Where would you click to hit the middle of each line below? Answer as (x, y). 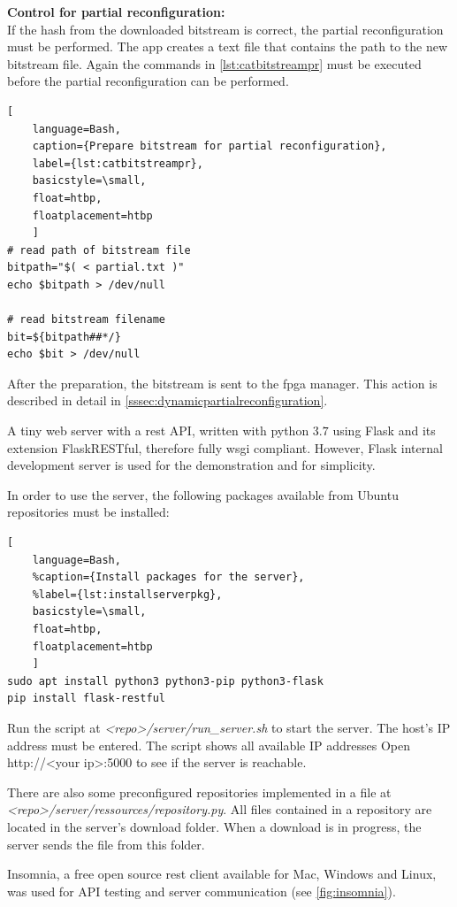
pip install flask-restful (86, 699)
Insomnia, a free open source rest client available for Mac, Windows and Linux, (222, 874)
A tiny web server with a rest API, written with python (158, 430)
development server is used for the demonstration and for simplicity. (191, 465)
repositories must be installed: (88, 512)
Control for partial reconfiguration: (116, 12)
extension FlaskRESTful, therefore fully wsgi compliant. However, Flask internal (225, 447)
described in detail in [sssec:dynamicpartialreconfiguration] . (168, 400)
